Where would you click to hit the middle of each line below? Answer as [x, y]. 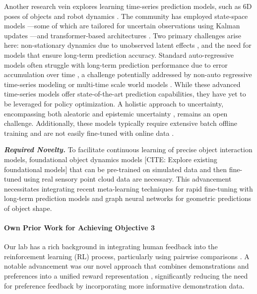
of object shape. [28, 208]
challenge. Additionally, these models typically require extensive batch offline [121, 123]
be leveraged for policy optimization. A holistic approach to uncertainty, [114, 103]
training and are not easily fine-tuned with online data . [89, 133]
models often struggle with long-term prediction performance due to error [116, 64]
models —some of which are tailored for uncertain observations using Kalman [122, 26]
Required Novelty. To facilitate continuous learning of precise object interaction [128, 149]
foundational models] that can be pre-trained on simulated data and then [116, 169]
